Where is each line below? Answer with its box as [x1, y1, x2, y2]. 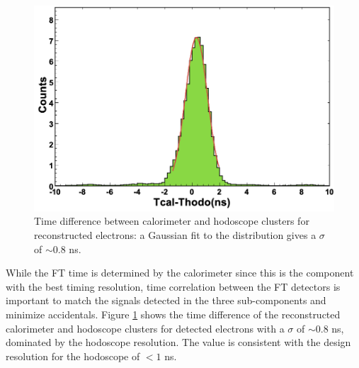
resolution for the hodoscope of [6, 348, 140, 363]
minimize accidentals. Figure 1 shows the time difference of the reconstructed [6, 307, 341, 322]
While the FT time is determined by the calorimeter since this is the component [6, 265, 354, 280]
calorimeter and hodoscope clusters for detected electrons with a [6, 320, 285, 335]
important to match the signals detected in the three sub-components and [6, 293, 326, 308]
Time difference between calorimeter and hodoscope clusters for [34, 213, 309, 228]
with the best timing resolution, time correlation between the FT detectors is [6, 279, 341, 294]
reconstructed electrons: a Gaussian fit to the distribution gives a [34, 228, 317, 242]
